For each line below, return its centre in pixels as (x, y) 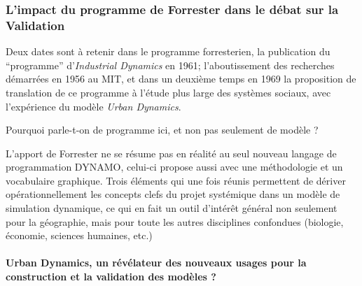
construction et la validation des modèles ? (111, 277)
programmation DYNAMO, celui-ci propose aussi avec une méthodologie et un (174, 167)
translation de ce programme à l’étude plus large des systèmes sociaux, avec (168, 92)
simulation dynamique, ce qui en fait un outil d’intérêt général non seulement (172, 208)
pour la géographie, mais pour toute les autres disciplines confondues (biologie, (175, 221)
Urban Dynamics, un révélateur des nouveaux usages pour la (156, 263)
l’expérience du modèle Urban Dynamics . (93, 106)
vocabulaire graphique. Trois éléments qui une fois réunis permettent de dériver (176, 180)
